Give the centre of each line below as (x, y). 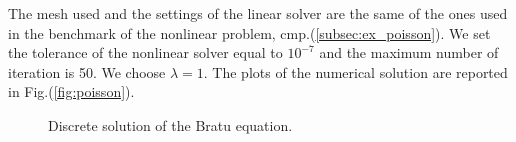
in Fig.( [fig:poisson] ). (71, 91)
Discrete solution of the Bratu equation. (170, 124)
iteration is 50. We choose (87, 71)
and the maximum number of (409, 52)
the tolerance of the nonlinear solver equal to (145, 52)
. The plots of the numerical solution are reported (355, 71)
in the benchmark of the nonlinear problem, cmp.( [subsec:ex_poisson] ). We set (249, 32)
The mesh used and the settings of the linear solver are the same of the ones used (258, 13)
